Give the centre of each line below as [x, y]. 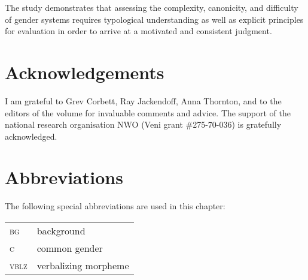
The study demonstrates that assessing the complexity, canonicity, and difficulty [152, 7]
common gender [70, 248]
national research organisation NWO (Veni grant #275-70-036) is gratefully [143, 124]
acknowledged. [31, 136]
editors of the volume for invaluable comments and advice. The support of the [148, 112]
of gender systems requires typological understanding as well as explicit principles [154, 19]
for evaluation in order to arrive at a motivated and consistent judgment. [138, 31]
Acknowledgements [85, 72]
